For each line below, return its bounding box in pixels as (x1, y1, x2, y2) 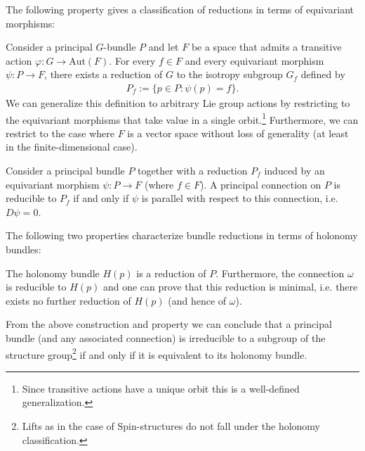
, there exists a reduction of (44, 67, 163, 82)
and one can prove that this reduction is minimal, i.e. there (102, 279, 358, 294)
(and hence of (168, 293, 227, 307)
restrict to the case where (6, 125, 115, 140)
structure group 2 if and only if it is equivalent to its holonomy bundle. (6, 345, 307, 362)
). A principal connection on (199, 177, 321, 191)
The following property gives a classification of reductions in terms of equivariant (6, 2, 354, 16)
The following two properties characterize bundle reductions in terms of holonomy (6, 228, 358, 243)
